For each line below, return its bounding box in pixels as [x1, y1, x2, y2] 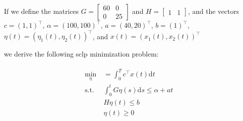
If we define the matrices [4, 6, 79, 16]
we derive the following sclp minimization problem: [4, 49, 159, 59]
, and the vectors [188, 6, 239, 16]
